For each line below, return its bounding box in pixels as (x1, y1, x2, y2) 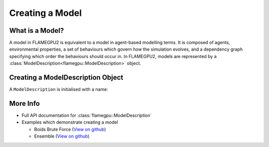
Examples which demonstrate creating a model (21, 119, 118, 125)
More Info (9, 99, 40, 108)
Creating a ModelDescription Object (9, 73, 124, 82)
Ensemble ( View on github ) (34, 133, 90, 139)
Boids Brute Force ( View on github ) (34, 126, 107, 132)
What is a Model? (9, 26, 64, 35)
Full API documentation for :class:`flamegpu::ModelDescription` (21, 112, 152, 119)
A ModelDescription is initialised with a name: (9, 86, 108, 92)
